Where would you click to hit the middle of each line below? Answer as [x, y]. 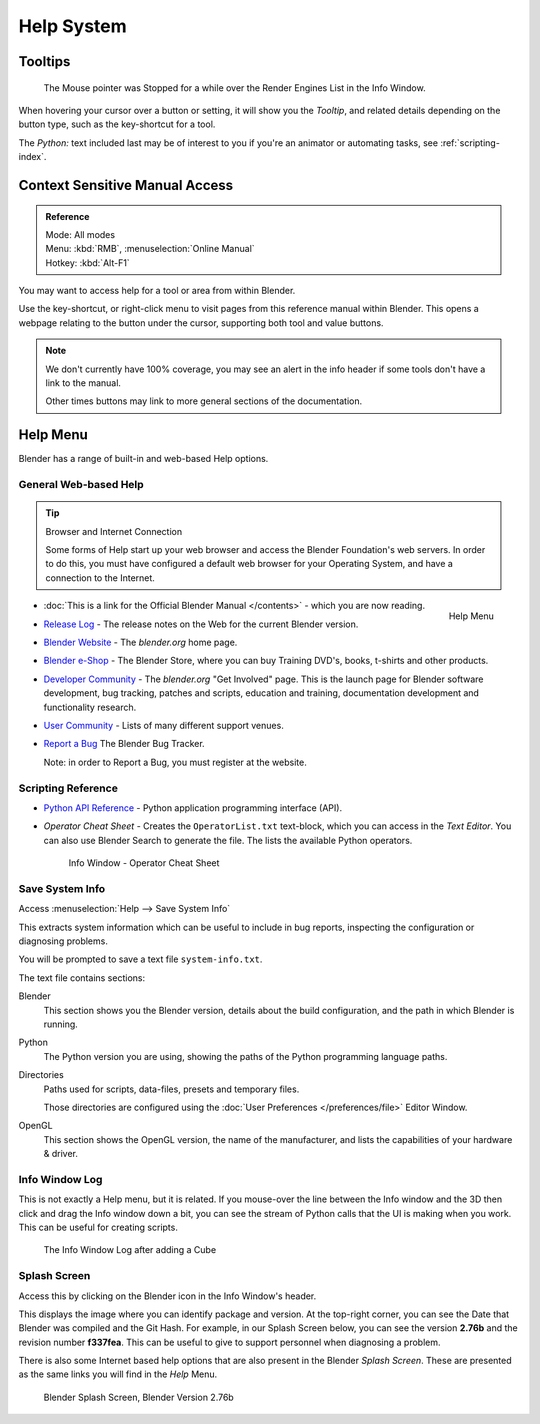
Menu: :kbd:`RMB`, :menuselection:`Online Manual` [150, 249]
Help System [72, 26]
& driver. [61, 1154]
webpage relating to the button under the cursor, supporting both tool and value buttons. [201, 322]
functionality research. [90, 707]
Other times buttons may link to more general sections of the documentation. [204, 401]
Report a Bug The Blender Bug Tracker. [124, 744]
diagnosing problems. [63, 941]
